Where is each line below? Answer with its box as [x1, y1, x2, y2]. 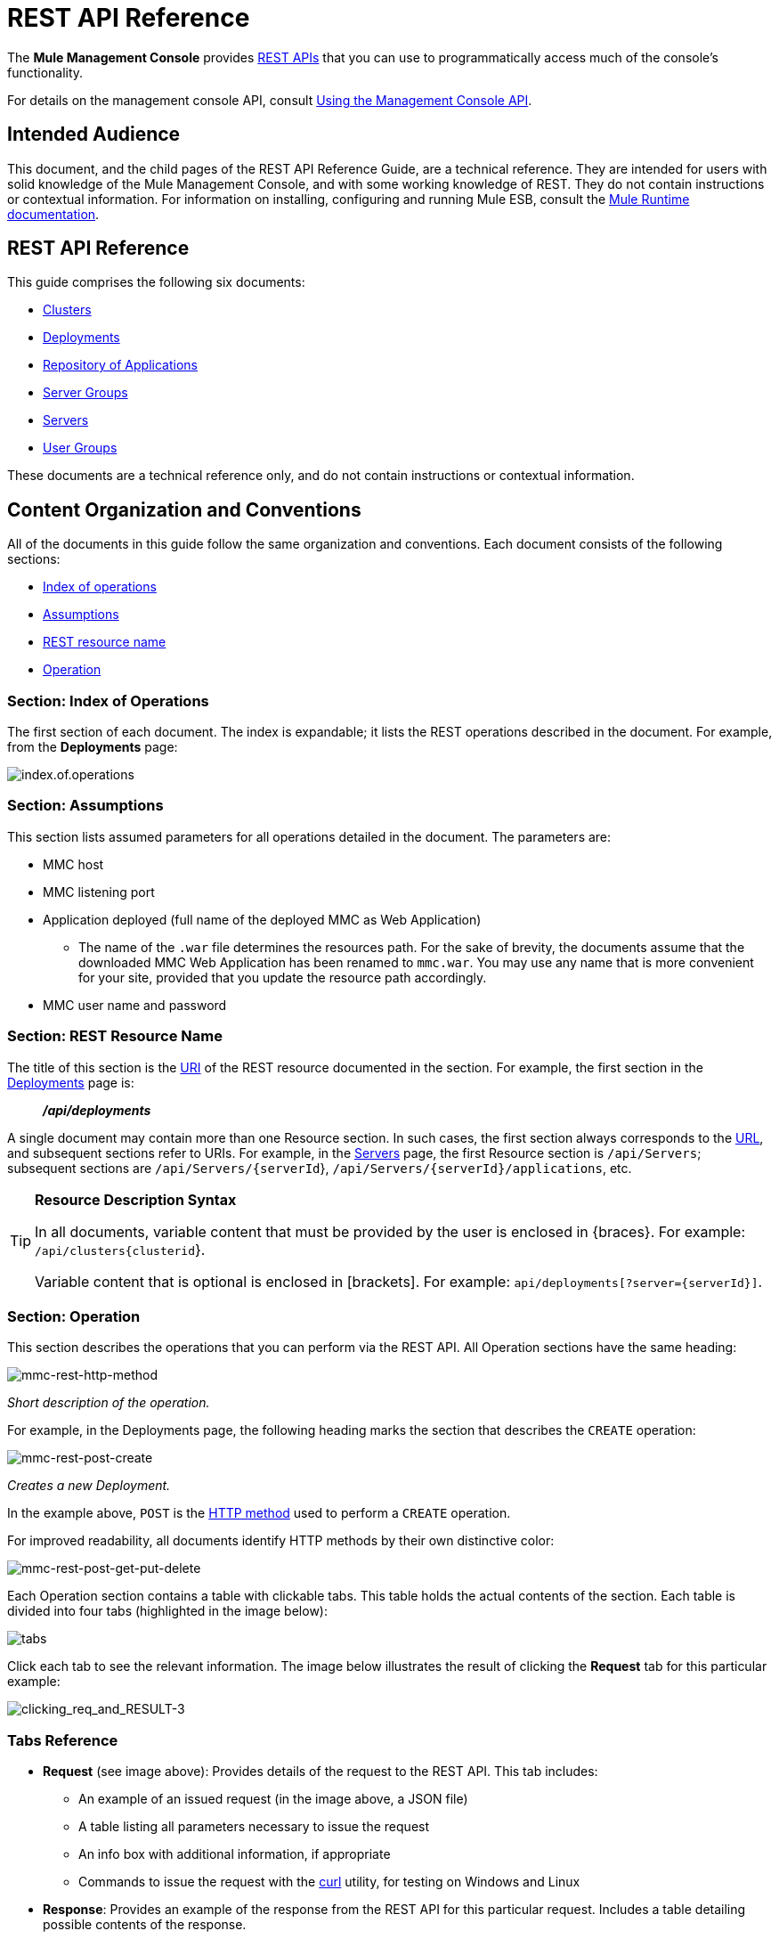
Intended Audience [7, 123, 181, 146]
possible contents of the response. [43, 1917, 247, 1933]
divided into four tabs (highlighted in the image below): [7, 1603, 328, 1619]
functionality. [7, 64, 84, 80]
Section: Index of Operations [7, 691, 209, 710]
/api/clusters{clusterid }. [35, 1240, 206, 1259]
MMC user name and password [43, 997, 227, 1013]
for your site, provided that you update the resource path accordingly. [78, 969, 487, 985]
